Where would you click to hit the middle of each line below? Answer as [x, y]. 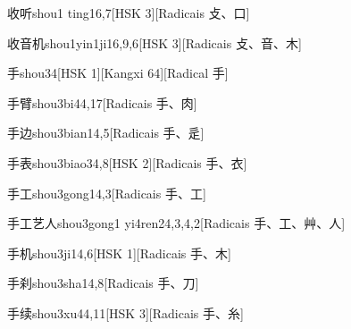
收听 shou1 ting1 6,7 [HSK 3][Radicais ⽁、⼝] [129, 13]
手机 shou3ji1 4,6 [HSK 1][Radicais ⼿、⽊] [119, 253]
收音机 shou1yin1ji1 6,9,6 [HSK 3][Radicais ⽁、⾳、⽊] [155, 42]
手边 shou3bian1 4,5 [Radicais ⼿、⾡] [106, 133]
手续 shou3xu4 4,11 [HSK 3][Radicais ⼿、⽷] [125, 312]
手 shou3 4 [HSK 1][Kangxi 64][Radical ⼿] [118, 73]
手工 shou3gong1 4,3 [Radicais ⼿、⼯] [107, 193]
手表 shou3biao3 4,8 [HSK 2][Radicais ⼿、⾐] [127, 162]
